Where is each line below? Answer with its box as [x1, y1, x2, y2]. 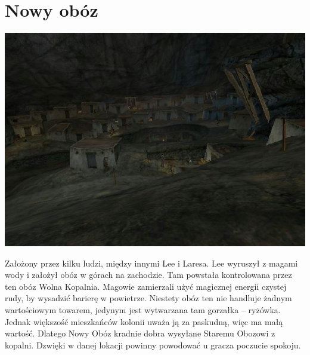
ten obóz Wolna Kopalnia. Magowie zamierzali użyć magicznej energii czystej [5, 280, 287, 292]
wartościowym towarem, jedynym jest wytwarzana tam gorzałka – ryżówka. [5, 303, 281, 316]
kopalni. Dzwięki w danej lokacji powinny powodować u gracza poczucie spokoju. [5, 338, 301, 351]
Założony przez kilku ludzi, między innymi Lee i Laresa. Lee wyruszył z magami [5, 256, 298, 269]
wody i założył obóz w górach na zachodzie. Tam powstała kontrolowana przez [5, 268, 292, 281]
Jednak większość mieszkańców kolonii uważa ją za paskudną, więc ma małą [5, 315, 283, 328]
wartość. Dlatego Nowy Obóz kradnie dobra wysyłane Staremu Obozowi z [5, 327, 275, 339]
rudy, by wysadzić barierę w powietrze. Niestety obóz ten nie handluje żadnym [5, 292, 292, 304]
